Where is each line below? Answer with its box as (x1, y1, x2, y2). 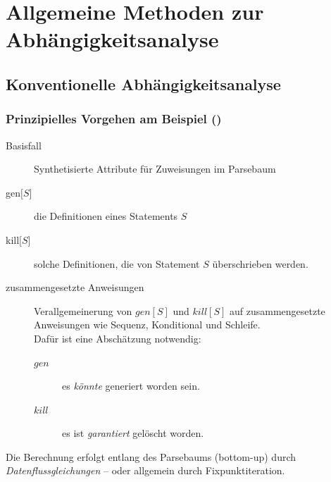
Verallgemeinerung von (34, 303, 132, 318)
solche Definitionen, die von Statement (34, 256, 200, 271)
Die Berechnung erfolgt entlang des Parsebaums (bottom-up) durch (6, 449, 296, 464)
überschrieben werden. (212, 256, 308, 271)
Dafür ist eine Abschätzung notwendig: (34, 330, 201, 345)
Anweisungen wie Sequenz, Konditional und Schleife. (34, 317, 261, 332)
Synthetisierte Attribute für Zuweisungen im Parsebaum (34, 161, 276, 176)
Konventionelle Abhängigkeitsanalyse (6, 73, 281, 94)
